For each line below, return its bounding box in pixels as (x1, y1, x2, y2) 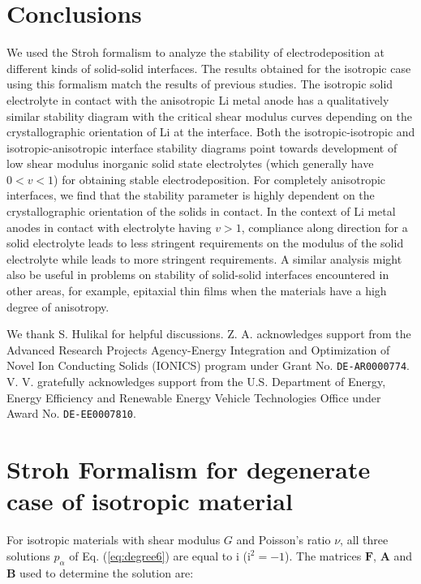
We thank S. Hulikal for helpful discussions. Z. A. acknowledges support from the (6, 325, 411, 342)
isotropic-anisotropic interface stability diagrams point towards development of (6, 139, 397, 156)
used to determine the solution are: (19, 564, 194, 581)
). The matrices (285, 547, 362, 564)
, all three (340, 531, 389, 548)
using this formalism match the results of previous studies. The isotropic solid (6, 75, 393, 92)
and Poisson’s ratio (236, 531, 331, 548)
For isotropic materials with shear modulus (6, 531, 221, 548)
